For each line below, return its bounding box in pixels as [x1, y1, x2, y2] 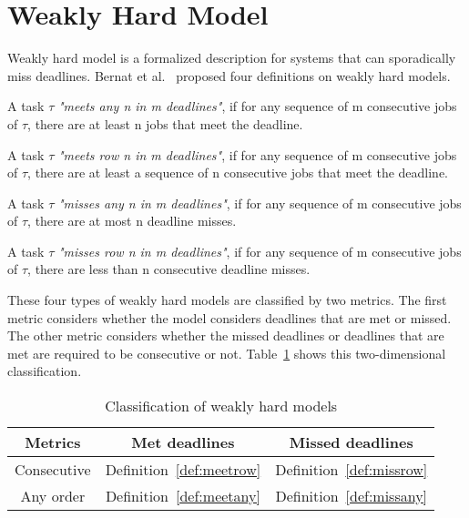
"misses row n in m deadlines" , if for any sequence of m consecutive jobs [57, 241, 462, 260]
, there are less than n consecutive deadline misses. [27, 259, 311, 279]
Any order [20, 485, 86, 507]
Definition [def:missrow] [275, 459, 428, 481]
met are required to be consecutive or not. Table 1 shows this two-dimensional [7, 343, 446, 362]
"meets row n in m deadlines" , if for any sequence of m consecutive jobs [57, 145, 457, 164]
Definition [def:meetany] [105, 485, 260, 507]
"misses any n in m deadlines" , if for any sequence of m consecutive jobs [57, 193, 462, 212]
